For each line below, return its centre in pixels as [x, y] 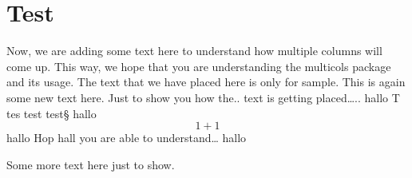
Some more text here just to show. [91, 164]
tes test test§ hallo [51, 113]
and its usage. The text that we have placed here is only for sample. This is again [206, 82]
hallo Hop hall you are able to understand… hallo [127, 138]
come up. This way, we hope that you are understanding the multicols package [199, 66]
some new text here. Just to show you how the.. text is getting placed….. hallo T [203, 97]
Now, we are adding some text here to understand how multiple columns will [194, 51]
